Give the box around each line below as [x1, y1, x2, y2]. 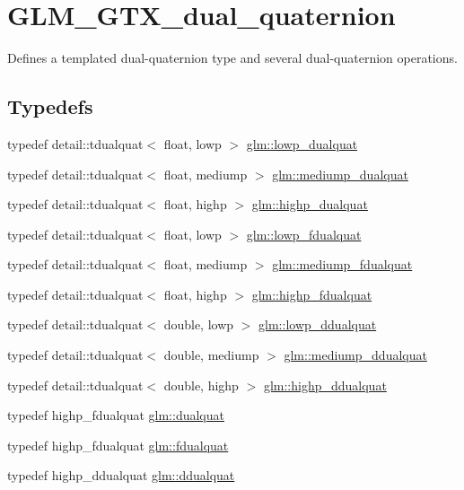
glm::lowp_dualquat [246, 134, 358, 153]
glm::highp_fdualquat [251, 284, 372, 303]
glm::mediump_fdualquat [272, 255, 413, 274]
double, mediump [163, 346, 259, 364]
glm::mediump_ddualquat [284, 346, 427, 364]
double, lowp [163, 315, 234, 334]
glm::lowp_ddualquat [258, 315, 377, 334]
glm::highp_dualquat [251, 195, 368, 214]
